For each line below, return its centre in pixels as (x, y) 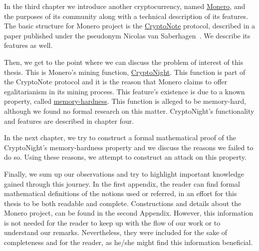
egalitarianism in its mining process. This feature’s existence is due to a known (125, 91)
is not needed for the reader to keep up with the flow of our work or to (112, 222)
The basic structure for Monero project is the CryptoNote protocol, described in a (130, 26)
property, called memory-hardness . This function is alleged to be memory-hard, (125, 101)
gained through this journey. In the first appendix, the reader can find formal (122, 183)
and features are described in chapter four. (69, 121)
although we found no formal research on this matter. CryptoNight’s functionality (129, 111)
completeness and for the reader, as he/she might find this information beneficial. (129, 242)
